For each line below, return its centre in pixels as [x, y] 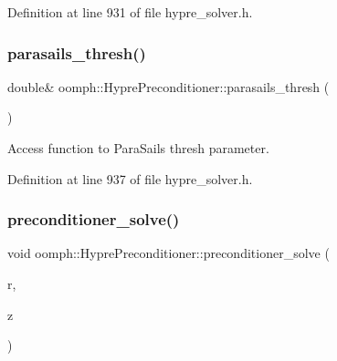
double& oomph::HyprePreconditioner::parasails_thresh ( [168, 86]
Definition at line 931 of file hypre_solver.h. [130, 12]
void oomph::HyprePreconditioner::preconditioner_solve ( [168, 253]
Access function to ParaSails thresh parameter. [138, 148]
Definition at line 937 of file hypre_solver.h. [130, 178]
